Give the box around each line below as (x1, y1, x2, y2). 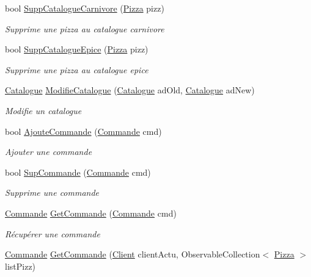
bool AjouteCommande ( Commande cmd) (5, 124, 162, 137)
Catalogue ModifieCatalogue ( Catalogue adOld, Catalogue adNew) (5, 84, 255, 96)
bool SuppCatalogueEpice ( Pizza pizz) (5, 43, 148, 56)
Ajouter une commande (5, 145, 92, 158)
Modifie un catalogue (5, 104, 82, 117)
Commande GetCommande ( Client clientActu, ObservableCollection (5, 248, 260, 261)
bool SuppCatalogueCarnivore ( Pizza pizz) (5, 2, 164, 14)
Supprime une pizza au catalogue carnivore (5, 22, 164, 35)
